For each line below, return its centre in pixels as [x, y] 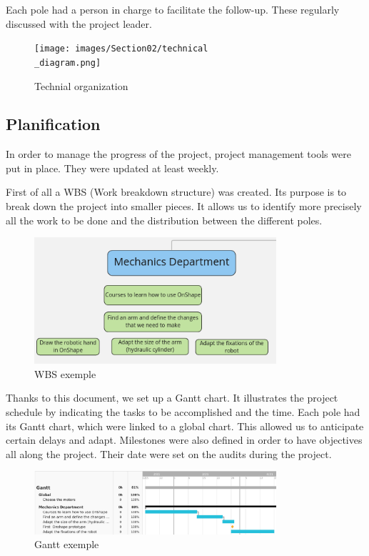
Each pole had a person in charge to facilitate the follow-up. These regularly [173, 9]
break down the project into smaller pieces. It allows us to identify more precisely [184, 206]
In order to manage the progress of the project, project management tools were [178, 154]
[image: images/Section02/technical [121, 49]
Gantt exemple [67, 544]
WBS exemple [65, 373]
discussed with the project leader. [79, 23]
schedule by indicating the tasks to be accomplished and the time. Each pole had [183, 412]
